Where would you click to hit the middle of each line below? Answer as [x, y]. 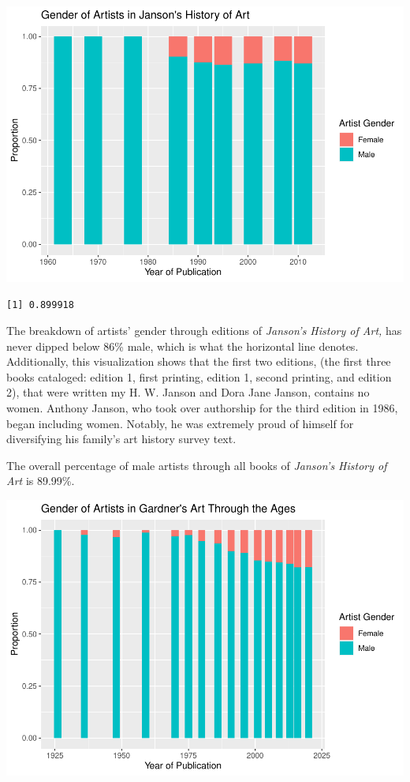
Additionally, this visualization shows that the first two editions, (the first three [199, 361]
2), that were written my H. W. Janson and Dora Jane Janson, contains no [188, 392]
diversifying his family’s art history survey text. [121, 439]
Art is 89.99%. [41, 481]
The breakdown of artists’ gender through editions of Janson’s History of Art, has [204, 331]
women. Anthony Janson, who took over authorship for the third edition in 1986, [202, 408]
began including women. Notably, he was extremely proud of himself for [180, 423]
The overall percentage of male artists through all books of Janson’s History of [197, 465]
